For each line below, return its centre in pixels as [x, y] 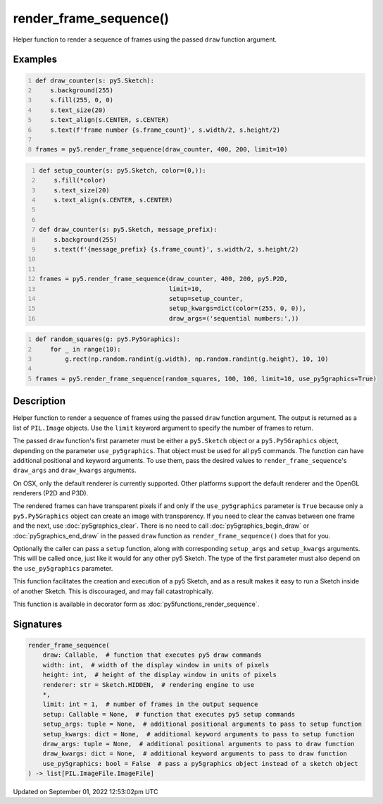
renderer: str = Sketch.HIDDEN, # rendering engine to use [149, 685]
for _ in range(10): [86, 349]
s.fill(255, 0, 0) [82, 100]
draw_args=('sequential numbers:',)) [234, 318]
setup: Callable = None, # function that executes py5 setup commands [169, 714]
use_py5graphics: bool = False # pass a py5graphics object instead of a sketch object [200, 763]
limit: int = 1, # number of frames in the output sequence [150, 704]
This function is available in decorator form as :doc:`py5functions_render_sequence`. [136, 604]
